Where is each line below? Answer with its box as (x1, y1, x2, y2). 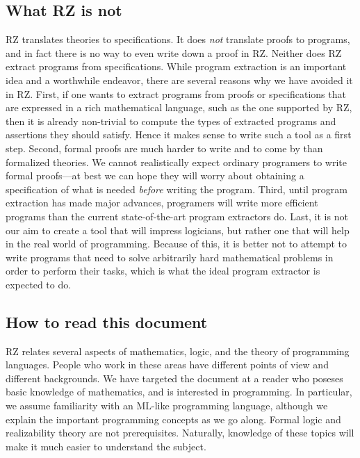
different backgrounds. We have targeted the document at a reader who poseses (6, 370, 343, 385)
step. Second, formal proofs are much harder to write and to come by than (6, 140, 323, 155)
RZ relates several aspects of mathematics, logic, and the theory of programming (6, 343, 350, 358)
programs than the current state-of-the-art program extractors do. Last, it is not (6, 208, 348, 223)
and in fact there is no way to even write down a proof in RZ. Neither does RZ (6, 45, 342, 60)
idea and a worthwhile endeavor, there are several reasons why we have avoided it (6, 72, 353, 87)
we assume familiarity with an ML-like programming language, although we (6, 398, 328, 413)
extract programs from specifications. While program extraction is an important (6, 59, 347, 74)
